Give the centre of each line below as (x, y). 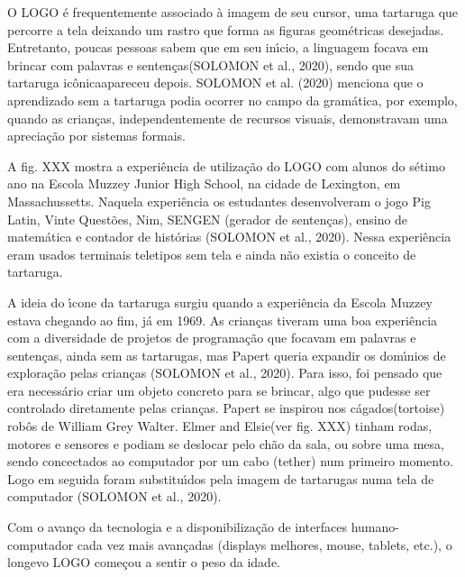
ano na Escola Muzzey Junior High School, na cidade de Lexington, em (204, 183)
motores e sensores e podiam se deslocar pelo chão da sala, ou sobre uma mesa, (226, 443)
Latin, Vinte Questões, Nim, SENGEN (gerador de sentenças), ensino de (208, 219)
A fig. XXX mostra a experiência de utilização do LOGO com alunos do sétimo (226, 165)
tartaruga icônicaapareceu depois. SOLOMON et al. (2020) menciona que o (215, 82)
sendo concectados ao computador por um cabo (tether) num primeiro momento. (230, 461)
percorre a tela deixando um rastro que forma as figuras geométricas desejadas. (226, 29)
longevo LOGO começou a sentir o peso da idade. (144, 562)
